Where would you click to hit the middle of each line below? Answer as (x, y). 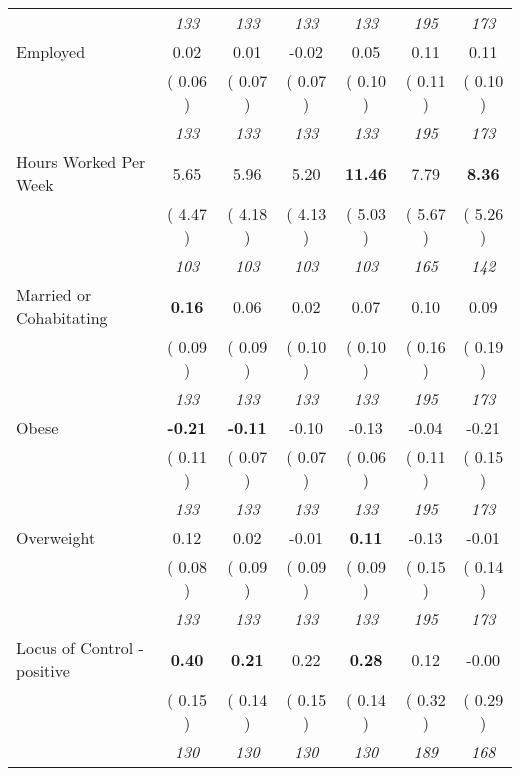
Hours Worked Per (81, 161)
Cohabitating (62, 317)
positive (43, 670)
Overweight (56, 537)
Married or (54, 294)
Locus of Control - (80, 647)
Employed (51, 51)
